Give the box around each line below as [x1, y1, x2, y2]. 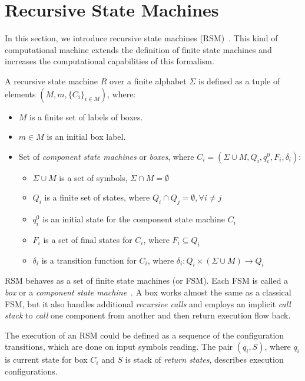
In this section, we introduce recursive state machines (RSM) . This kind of [5, 32, 278, 44]
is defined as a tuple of [198, 74, 280, 87]
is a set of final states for [43, 233, 132, 245]
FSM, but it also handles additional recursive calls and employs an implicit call [5, 297, 291, 310]
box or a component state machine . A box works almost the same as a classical [5, 286, 291, 298]
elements [5, 87, 36, 100]
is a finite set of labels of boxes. [29, 110, 143, 123]
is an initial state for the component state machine [42, 213, 225, 225]
